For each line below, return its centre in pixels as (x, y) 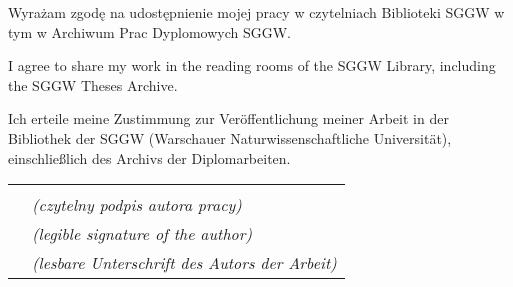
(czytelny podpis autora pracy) (137, 205)
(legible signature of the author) (142, 234)
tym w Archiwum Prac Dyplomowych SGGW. (149, 31)
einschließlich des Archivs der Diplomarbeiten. (149, 157)
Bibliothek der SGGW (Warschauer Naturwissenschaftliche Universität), (230, 137)
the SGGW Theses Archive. (93, 84)
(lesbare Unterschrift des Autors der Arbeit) (184, 263)
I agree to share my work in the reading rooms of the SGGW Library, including (252, 65)
